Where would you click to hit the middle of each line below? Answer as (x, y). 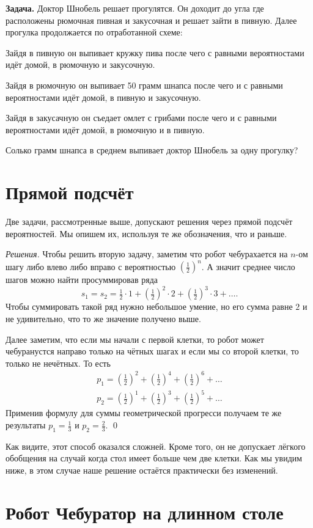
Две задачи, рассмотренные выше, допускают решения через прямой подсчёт (149, 222)
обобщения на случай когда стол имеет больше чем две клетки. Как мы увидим (154, 458)
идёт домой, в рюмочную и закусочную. (80, 64)
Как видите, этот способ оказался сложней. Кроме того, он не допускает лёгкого (156, 446)
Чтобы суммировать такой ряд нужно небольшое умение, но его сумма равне (149, 306)
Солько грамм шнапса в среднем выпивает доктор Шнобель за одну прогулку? (152, 150)
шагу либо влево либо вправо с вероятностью (91, 266)
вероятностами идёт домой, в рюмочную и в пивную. (105, 129)
